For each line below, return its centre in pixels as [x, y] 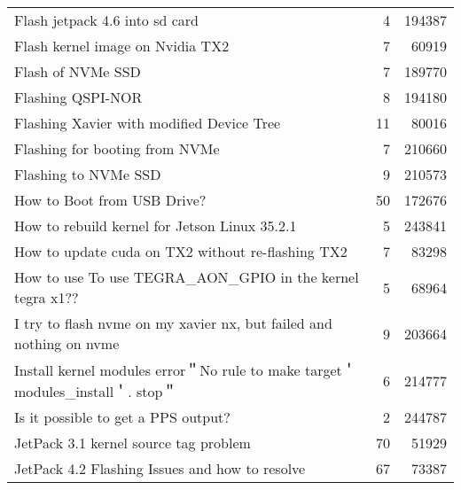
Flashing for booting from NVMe [117, 148]
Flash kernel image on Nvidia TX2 [122, 46]
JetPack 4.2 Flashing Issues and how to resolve [160, 468]
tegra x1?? [47, 297]
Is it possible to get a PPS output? [122, 417]
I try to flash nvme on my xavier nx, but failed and [173, 323]
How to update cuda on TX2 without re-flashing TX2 [181, 251]
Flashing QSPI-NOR [78, 97]
